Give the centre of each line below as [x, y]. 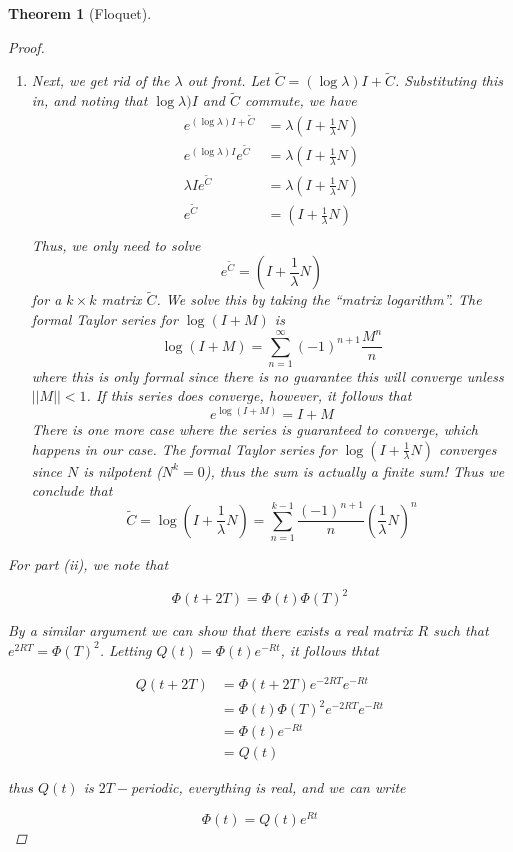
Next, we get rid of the [100, 80]
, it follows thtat [329, 649]
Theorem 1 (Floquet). [80, 13]
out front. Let [228, 80]
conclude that [72, 490]
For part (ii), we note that [88, 564]
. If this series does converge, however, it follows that [249, 395]
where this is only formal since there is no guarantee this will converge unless [267, 375]
